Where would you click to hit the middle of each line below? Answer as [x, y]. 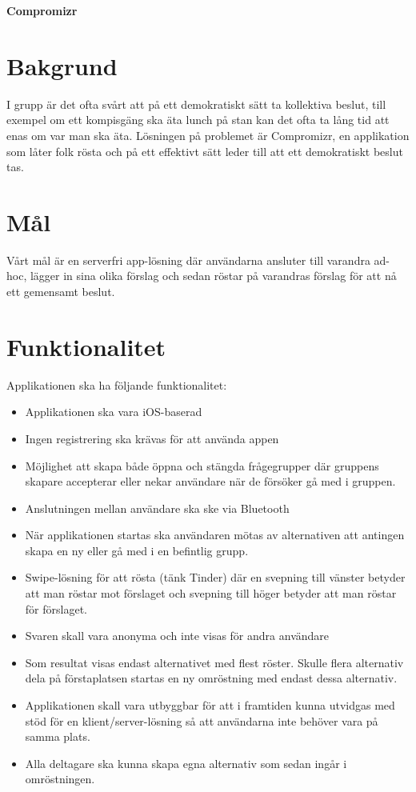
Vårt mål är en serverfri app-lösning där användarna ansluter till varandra [188, 260]
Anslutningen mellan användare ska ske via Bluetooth [157, 508]
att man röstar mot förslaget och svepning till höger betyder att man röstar [211, 593]
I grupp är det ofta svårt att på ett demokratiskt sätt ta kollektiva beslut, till [196, 104]
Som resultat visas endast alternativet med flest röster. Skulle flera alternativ [214, 662]
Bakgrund [62, 65]
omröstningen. [60, 779]
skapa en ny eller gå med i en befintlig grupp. [137, 550]
